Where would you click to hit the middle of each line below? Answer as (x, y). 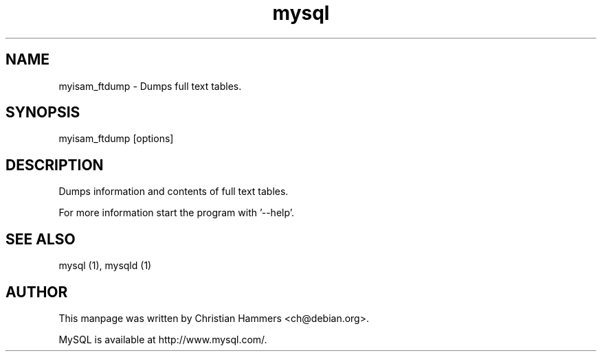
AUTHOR (37, 292)
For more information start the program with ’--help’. (176, 213)
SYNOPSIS (43, 113)
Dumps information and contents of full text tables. (174, 192)
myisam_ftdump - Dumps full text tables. (150, 86)
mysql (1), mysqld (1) (105, 266)
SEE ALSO (41, 239)
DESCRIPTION (55, 165)
